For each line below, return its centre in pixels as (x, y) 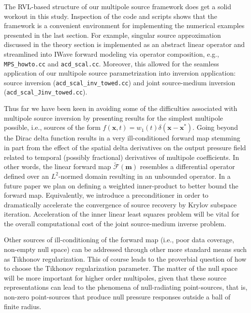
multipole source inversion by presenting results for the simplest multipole (114, 117)
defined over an (26, 176)
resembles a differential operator (187, 166)
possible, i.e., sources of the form (52, 127)
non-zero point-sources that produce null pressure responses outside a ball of (117, 297)
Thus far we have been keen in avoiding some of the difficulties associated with (121, 108)
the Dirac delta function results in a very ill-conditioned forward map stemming (122, 138)
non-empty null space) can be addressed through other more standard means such (125, 249)
